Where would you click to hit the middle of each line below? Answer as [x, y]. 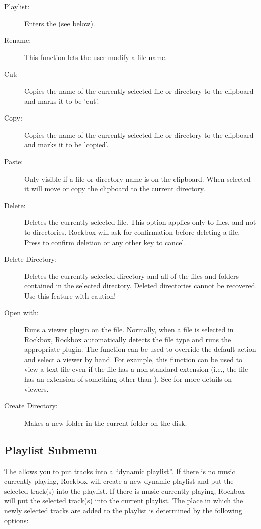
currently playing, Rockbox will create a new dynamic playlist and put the [119, 481]
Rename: [18, 40]
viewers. [36, 389]
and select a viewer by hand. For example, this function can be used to [134, 359]
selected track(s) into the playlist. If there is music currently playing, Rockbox [125, 490]
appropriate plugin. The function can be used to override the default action [140, 349]
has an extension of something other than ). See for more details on [128, 379]
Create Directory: [31, 406]
